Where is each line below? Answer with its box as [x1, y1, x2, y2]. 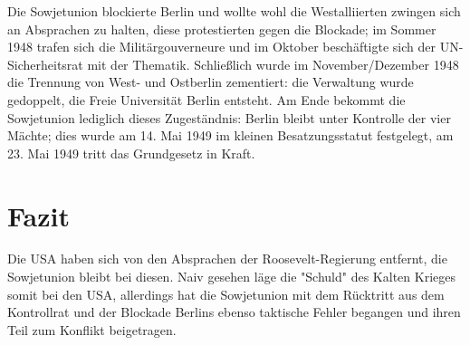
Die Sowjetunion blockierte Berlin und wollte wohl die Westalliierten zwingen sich [7, 2, 461, 20]
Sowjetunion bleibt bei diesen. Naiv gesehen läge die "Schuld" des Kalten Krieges [7, 267, 456, 286]
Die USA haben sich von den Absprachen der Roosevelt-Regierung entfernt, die [7, 249, 447, 268]
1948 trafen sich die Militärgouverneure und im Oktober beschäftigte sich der [7, 37, 436, 56]
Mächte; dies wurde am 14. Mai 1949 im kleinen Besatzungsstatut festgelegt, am [7, 126, 454, 145]
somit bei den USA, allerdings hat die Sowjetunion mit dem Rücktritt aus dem [7, 284, 445, 303]
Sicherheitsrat [7, 54, 83, 73]
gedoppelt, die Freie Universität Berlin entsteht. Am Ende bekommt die [7, 90, 406, 109]
